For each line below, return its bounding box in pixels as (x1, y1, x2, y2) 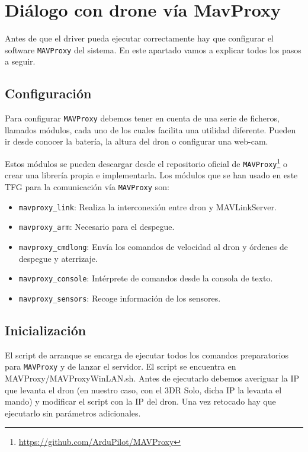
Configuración (5, 84, 92, 102)
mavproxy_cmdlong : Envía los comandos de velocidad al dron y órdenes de (18, 240, 288, 252)
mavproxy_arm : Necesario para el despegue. (18, 220, 175, 233)
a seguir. (5, 55, 36, 68)
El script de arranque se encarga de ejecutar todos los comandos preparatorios (5, 348, 288, 361)
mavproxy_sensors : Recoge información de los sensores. (18, 291, 221, 304)
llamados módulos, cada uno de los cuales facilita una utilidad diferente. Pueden (5, 123, 296, 136)
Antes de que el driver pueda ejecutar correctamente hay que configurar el (5, 32, 274, 44)
